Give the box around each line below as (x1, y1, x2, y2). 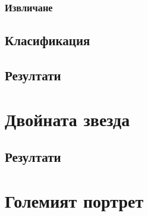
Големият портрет (5, 188, 144, 212)
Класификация (5, 31, 90, 49)
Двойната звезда (5, 107, 130, 131)
